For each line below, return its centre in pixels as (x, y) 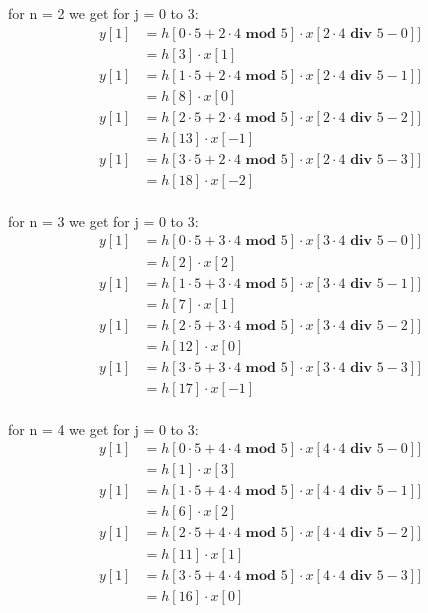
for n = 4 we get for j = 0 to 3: (103, 428)
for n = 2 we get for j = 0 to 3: (103, 13)
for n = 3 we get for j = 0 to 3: (103, 220)
